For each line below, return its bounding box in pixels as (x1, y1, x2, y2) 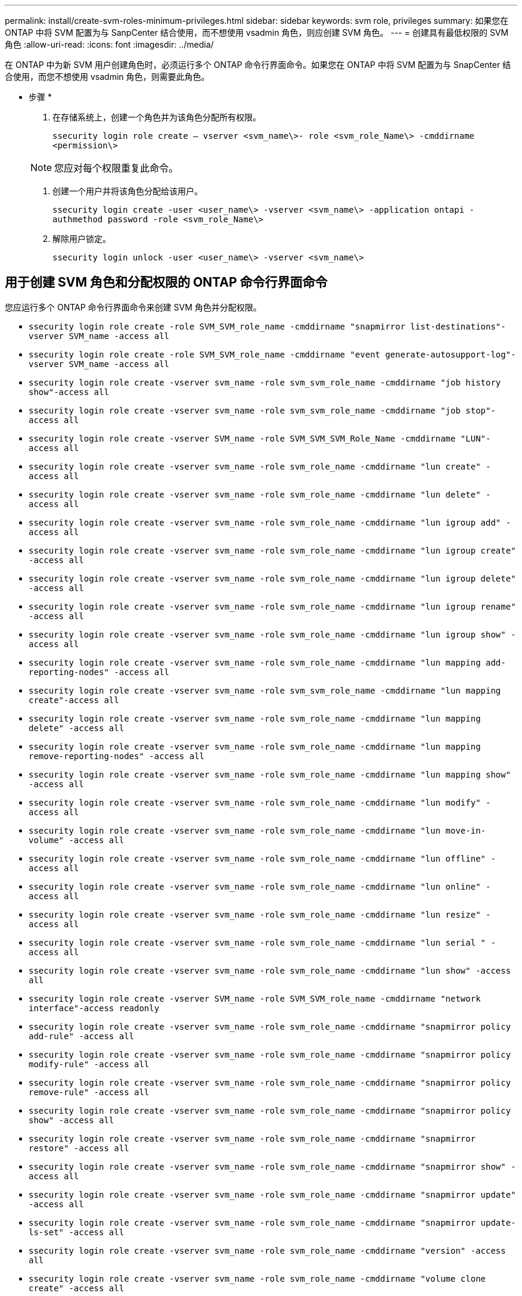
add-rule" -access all (29, 1031, 135, 1041)
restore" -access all (29, 1143, 129, 1153)
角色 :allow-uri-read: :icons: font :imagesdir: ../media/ (5, 39, 214, 49)
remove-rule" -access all (29, 1087, 150, 1097)
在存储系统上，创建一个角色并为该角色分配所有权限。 (52, 112, 261, 122)
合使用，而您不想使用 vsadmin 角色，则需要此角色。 (5, 72, 210, 82)
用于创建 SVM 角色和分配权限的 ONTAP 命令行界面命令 (5, 275, 328, 290)
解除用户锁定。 (52, 234, 111, 244)
